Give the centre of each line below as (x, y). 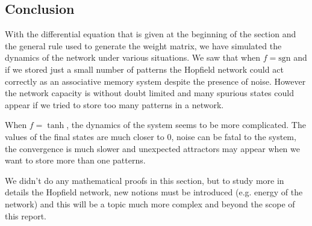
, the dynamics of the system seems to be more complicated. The (186, 125)
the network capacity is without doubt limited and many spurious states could (149, 93)
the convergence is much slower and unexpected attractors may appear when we (152, 148)
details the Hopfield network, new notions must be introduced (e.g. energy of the (154, 192)
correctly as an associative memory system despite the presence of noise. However (155, 81)
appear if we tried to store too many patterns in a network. (114, 104)
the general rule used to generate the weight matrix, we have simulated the (143, 45)
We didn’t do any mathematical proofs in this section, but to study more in (145, 180)
